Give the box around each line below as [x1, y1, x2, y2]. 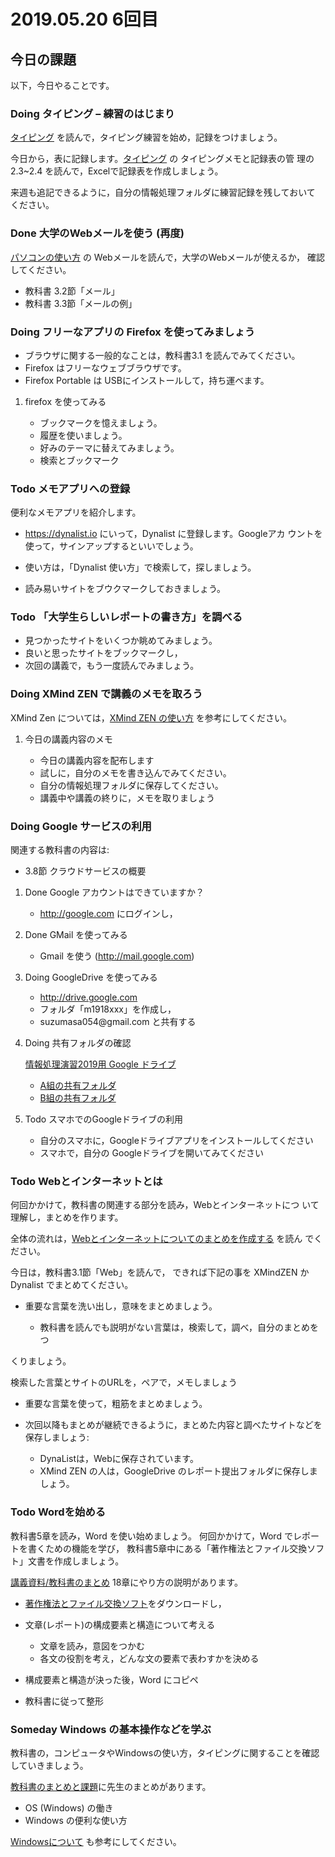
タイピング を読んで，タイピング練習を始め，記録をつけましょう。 [10, 131, 283, 144]
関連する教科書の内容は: [10, 844, 110, 856]
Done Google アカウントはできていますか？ [24, 886, 205, 899]
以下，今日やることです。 [10, 80, 115, 91]
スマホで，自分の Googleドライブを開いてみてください [39, 1147, 265, 1159]
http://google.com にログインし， [39, 908, 178, 920]
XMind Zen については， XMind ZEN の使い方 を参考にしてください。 [10, 711, 293, 724]
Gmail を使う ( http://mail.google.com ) [39, 950, 195, 962]
